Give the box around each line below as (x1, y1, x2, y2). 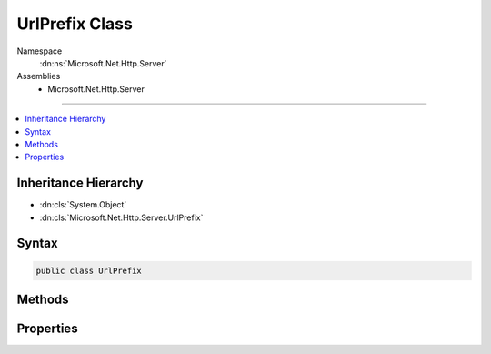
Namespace (16, 46, 63, 56)
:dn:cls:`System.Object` (39, 199, 127, 210)
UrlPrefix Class (16, 14, 134, 34)
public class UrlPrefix (35, 265, 143, 276)
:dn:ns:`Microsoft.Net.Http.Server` (39, 57, 167, 68)
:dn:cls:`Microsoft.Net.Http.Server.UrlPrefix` (39, 212, 204, 223)
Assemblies (16, 71, 61, 82)
